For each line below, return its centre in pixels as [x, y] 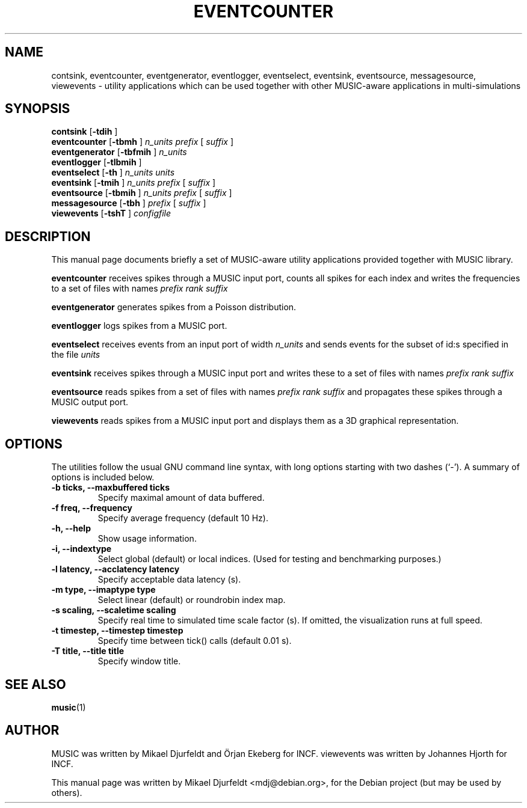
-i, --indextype [82, 549]
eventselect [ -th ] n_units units [113, 173]
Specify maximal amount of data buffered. [181, 498]
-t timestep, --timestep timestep [117, 631]
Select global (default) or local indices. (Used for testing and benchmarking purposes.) [270, 559]
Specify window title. [139, 661]
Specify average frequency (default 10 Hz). [183, 518]
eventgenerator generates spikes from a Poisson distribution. [174, 307]
